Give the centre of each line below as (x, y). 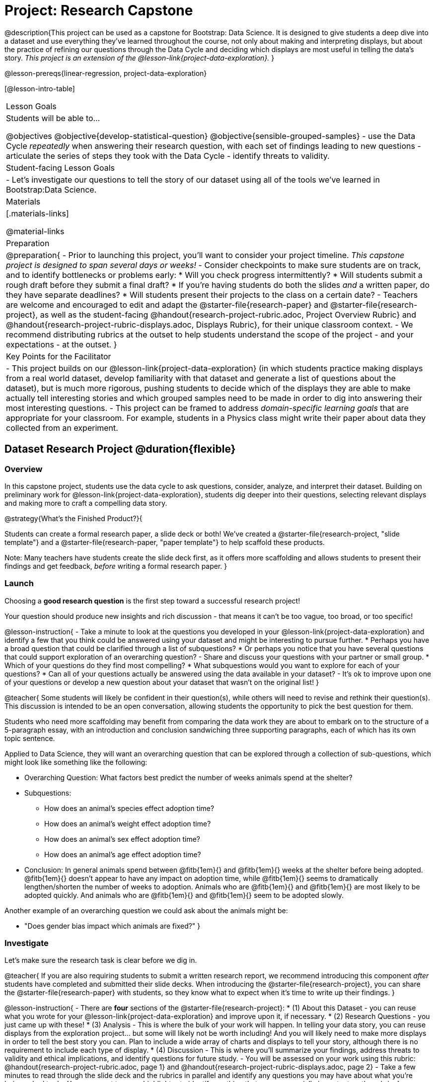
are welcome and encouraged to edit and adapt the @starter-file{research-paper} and (167, 304)
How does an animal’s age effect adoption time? (123, 854)
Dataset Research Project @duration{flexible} (120, 449)
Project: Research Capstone (99, 10)
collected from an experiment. (62, 428)
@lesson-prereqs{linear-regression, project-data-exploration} (106, 73)
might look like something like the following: (76, 762)
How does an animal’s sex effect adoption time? (122, 839)
